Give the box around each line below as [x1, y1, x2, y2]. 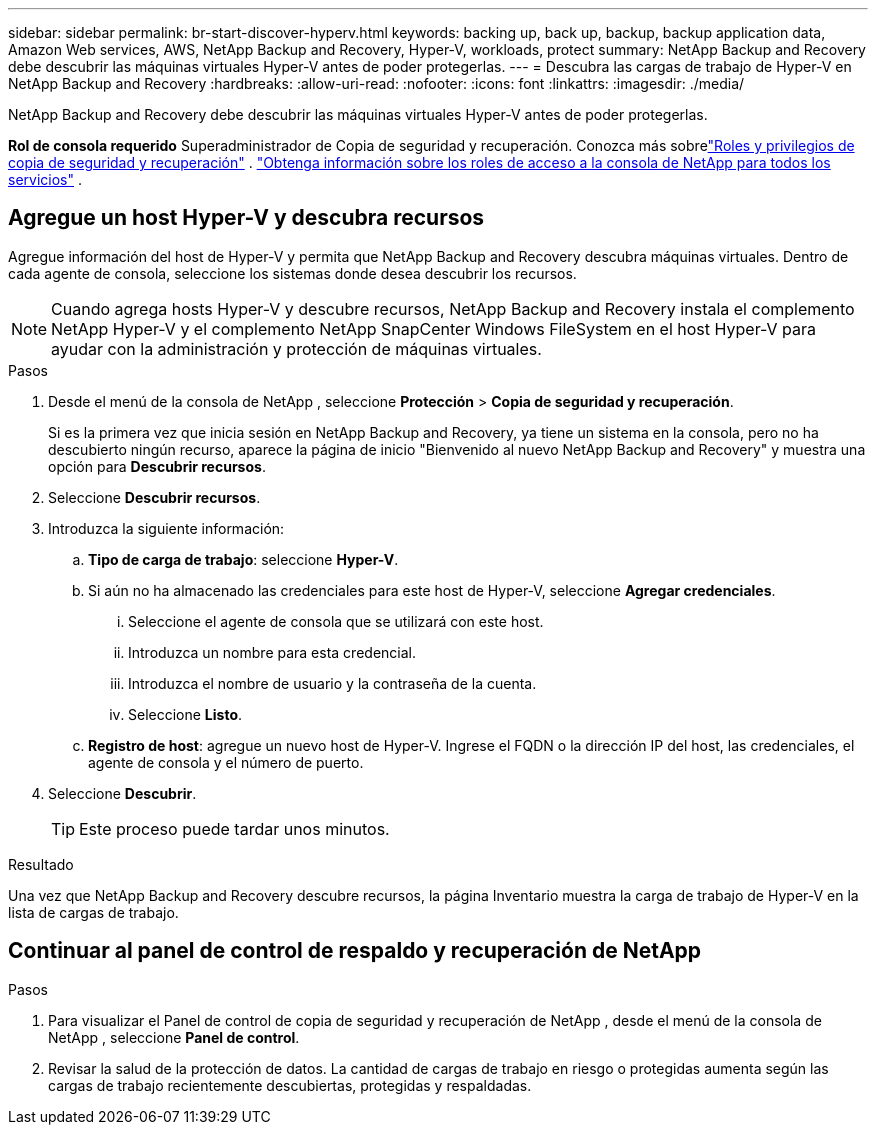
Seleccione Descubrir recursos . [48, 488, 261, 506]
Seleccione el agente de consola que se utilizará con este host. [128, 612, 544, 630]
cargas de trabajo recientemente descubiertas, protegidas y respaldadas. [48, 1076, 532, 1094]
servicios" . [8, 171, 82, 188]
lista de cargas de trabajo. [8, 903, 179, 921]
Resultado [8, 855, 74, 873]
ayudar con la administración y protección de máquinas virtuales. [51, 338, 542, 359]
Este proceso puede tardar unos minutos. [79, 818, 390, 839]
